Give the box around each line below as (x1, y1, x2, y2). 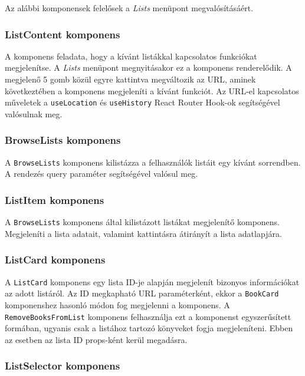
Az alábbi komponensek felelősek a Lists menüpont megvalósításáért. (5, 2, 254, 14)
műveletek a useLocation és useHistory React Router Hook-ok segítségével (5, 96, 280, 108)
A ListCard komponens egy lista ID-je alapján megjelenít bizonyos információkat (5, 275, 300, 288)
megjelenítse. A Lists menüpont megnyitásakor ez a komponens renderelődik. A (5, 61, 292, 74)
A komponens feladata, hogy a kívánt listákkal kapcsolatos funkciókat (5, 50, 257, 62)
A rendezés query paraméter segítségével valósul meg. (5, 167, 198, 180)
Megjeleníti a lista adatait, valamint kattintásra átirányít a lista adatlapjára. (5, 227, 282, 239)
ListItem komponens (5, 192, 104, 207)
